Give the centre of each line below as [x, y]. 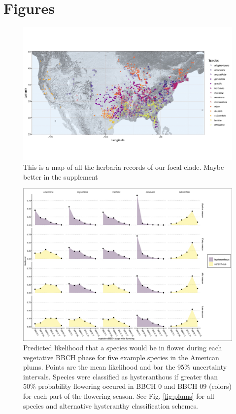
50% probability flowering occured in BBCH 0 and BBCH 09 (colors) [127, 386]
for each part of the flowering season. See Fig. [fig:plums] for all [119, 396]
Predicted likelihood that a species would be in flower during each [123, 348]
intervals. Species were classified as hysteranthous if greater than [121, 376]
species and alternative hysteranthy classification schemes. [111, 405]
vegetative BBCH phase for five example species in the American [121, 357]
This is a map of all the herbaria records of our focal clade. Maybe [124, 167]
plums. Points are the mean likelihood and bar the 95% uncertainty [125, 367]
